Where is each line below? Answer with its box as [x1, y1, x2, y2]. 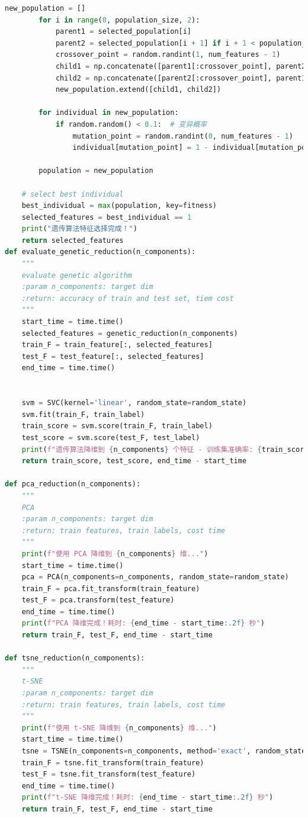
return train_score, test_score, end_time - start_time [21, 457, 247, 466]
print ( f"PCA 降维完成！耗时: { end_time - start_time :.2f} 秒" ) [21, 619, 265, 628]
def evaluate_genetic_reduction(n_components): [5, 248, 196, 256]
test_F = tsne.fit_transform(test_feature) [21, 770, 196, 779]
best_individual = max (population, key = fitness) [21, 201, 217, 210]
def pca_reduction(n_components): [5, 480, 141, 489]
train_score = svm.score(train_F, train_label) [21, 422, 213, 431]
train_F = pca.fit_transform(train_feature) [21, 584, 200, 593]
